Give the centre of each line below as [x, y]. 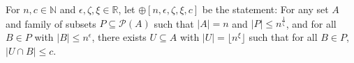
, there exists [119, 36]
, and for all [311, 23]
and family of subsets [51, 23]
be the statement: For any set [265, 9]
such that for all [283, 36]
